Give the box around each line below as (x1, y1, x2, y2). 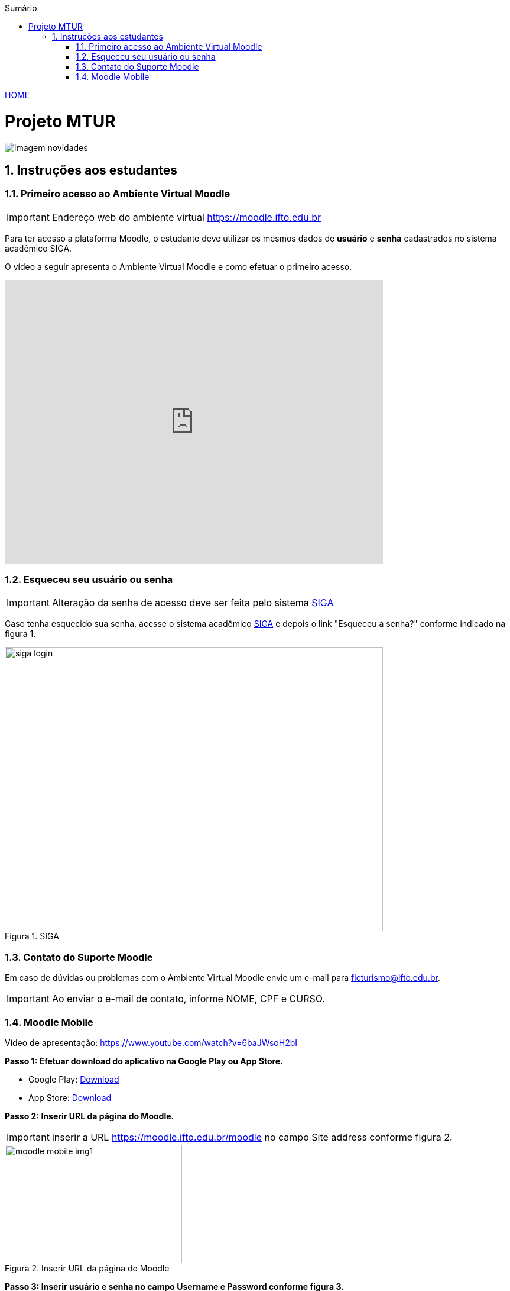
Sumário (5, 3, 37, 13)
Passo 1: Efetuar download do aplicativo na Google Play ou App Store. (5, 1055, 283, 1066)
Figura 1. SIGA (5, 931, 59, 942)
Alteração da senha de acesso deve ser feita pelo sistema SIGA (51, 597, 334, 609)
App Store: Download (28, 1092, 112, 1103)
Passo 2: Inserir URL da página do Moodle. (5, 1110, 174, 1121)
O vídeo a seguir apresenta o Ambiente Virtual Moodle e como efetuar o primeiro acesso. (5, 261, 352, 272)
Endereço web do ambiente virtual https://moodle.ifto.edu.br (51, 211, 321, 223)
